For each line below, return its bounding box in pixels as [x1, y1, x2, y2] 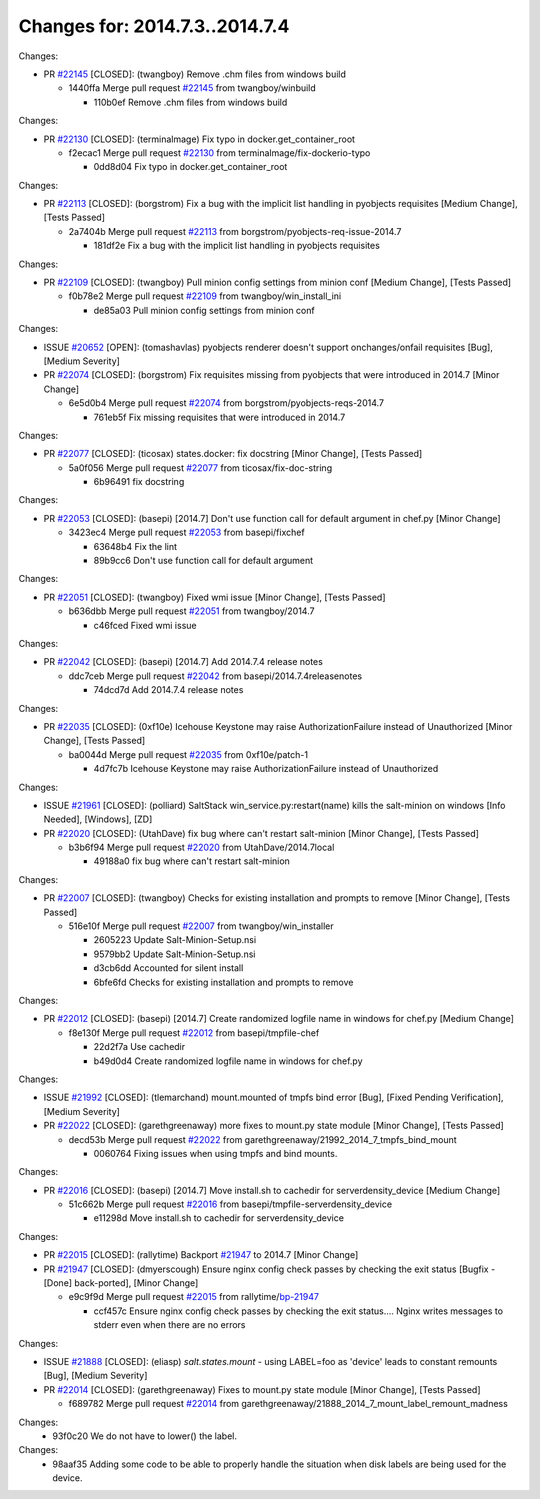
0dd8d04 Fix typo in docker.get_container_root [93, 161, 288, 173]
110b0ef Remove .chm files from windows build [93, 96, 288, 108]
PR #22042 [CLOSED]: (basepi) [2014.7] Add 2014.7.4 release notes [43, 656, 324, 668]
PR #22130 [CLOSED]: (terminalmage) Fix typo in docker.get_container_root [43, 133, 355, 145]
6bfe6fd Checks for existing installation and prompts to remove [93, 976, 354, 988]
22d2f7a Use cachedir [93, 1041, 186, 1053]
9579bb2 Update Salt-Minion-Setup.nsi [93, 948, 256, 960]
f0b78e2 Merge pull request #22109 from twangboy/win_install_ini [68, 290, 342, 302]
